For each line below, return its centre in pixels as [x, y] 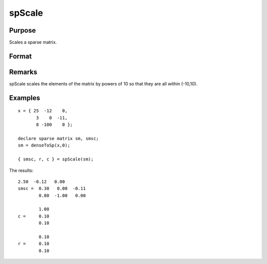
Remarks [23, 72]
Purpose [22, 30]
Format [21, 56]
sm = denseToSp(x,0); [44, 145]
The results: [21, 170]
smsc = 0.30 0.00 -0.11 [52, 189]
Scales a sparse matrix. [33, 42]
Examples [25, 98]
